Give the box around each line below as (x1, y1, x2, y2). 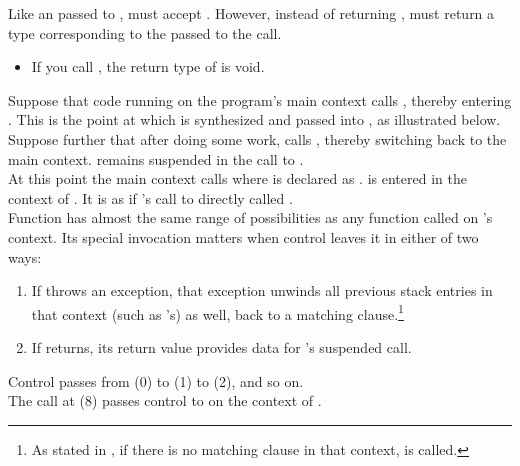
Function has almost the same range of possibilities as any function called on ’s (8, 207, 493, 228)
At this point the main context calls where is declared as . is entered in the (8, 168, 467, 189)
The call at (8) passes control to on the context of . (8, 390, 322, 411)
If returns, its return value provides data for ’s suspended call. (31, 336, 412, 357)
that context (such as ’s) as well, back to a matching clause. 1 (31, 300, 404, 324)
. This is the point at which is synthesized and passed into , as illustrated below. (8, 109, 501, 130)
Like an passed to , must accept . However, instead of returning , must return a (8, 3, 495, 23)
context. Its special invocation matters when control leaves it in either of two (8, 226, 479, 247)
